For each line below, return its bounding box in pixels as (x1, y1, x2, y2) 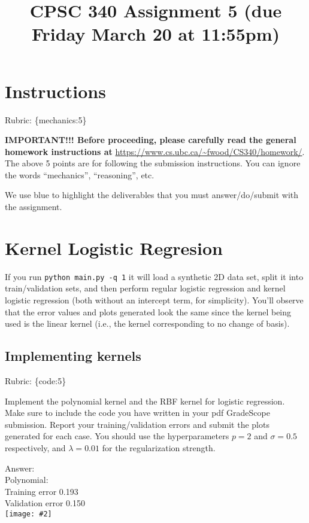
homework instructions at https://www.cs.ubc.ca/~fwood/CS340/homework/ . (5, 145, 305, 157)
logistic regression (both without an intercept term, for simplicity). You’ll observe (5, 294, 304, 306)
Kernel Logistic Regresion (5, 235, 223, 260)
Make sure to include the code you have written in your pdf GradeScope (5, 406, 270, 419)
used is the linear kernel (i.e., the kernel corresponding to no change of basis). (5, 317, 290, 330)
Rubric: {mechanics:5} (5, 113, 87, 126)
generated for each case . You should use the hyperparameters (5, 430, 229, 442)
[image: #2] (5, 509, 52, 518)
